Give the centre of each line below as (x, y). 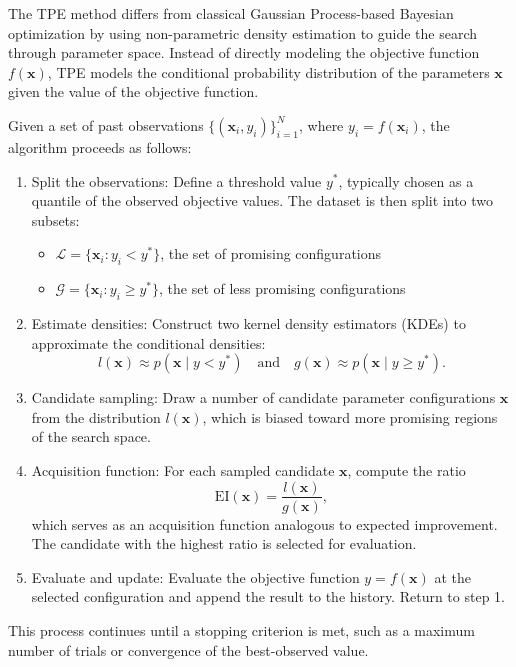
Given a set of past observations (106, 124)
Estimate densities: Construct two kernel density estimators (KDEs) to (248, 322)
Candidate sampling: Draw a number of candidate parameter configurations (263, 397)
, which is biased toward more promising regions (350, 416)
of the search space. (91, 436)
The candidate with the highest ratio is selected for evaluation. (224, 543)
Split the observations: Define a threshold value (176, 180)
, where (321, 124)
